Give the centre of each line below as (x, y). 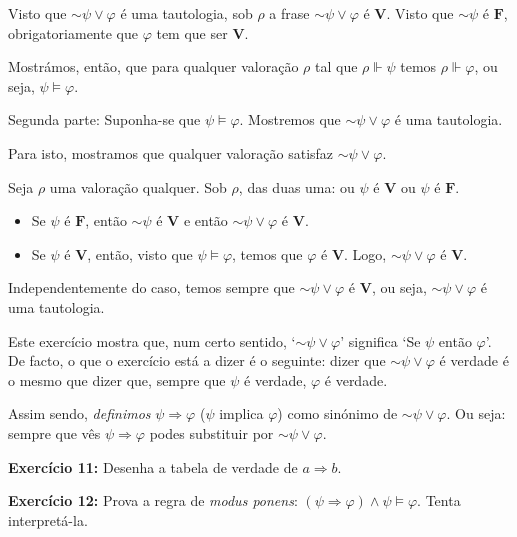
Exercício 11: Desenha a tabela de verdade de (153, 466)
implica (241, 413)
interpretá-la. (48, 519)
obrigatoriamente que (73, 32)
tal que (336, 66)
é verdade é (474, 360)
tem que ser (192, 32)
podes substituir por (211, 432)
